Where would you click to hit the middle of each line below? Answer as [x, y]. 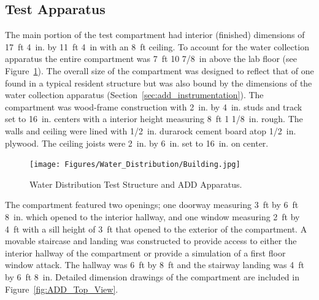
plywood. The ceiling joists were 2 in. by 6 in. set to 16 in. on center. [137, 143]
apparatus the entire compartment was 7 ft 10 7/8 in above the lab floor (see [151, 59]
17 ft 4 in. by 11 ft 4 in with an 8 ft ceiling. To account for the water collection [157, 46]
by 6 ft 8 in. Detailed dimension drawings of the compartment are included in [152, 276]
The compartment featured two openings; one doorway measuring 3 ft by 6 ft [152, 205]
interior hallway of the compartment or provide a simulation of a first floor [145, 252]
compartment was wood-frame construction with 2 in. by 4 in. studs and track [154, 106]
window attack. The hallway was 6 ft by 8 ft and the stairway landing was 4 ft [155, 265]
